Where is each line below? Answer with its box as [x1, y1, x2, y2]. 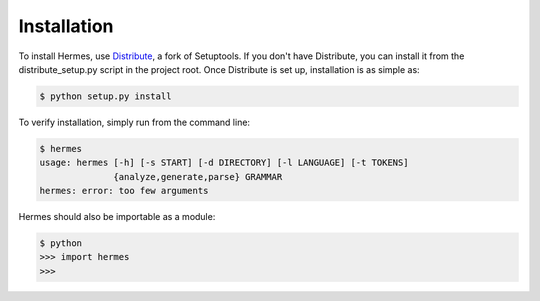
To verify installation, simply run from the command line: [18, 116, 250, 128]
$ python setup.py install [39, 90, 172, 102]
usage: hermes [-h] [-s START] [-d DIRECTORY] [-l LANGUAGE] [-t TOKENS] [39, 157, 409, 169]
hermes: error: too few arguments [39, 185, 209, 197]
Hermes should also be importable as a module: [18, 211, 216, 223]
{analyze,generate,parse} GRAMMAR [113, 171, 283, 182]
